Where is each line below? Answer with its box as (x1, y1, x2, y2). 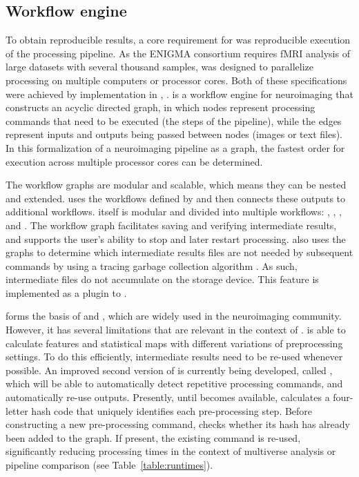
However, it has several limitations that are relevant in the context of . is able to (6, 322, 346, 337)
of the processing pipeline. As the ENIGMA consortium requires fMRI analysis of (6, 46, 350, 60)
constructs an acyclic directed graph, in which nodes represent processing (6, 100, 316, 115)
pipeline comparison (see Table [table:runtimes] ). (6, 458, 213, 472)
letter (6, 403, 28, 418)
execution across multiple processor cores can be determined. (6, 154, 263, 168)
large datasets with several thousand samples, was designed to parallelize (6, 59, 313, 74)
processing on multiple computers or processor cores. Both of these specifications (6, 72, 347, 87)
